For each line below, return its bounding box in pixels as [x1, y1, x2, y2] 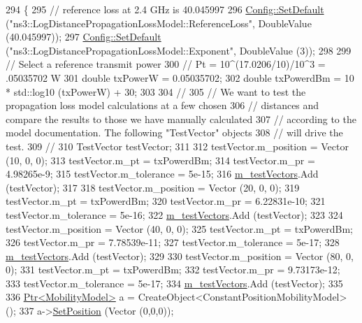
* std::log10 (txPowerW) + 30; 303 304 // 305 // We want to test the [6, 84, 306, 99]
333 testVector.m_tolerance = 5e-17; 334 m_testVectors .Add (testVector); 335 [6, 275, 343, 290]
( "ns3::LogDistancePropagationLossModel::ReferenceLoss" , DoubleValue [6, 15, 312, 30]
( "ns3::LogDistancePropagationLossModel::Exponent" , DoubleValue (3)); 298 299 [6, 43, 352, 57]
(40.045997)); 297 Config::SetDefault [6, 29, 161, 44]
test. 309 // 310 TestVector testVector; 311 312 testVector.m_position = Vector [6, 138, 349, 153]
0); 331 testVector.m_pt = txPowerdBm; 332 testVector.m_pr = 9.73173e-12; [6, 262, 340, 277]
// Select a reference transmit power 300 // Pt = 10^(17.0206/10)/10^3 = [6, 57, 326, 71]
